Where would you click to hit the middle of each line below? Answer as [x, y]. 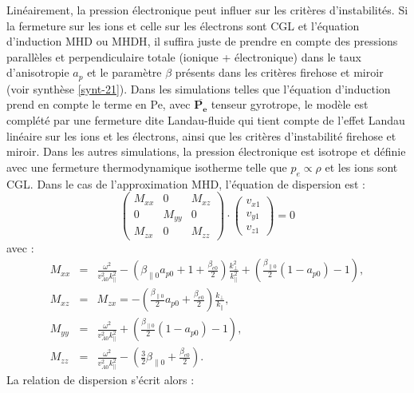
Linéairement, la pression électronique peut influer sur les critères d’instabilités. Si [207, 10]
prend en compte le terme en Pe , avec [99, 104]
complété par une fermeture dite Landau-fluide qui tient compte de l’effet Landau [206, 120]
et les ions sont [361, 167]
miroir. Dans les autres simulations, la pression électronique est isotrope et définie [206, 151]
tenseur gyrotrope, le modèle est [290, 104]
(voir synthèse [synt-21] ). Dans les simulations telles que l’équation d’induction [199, 88]
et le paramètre [124, 72]
